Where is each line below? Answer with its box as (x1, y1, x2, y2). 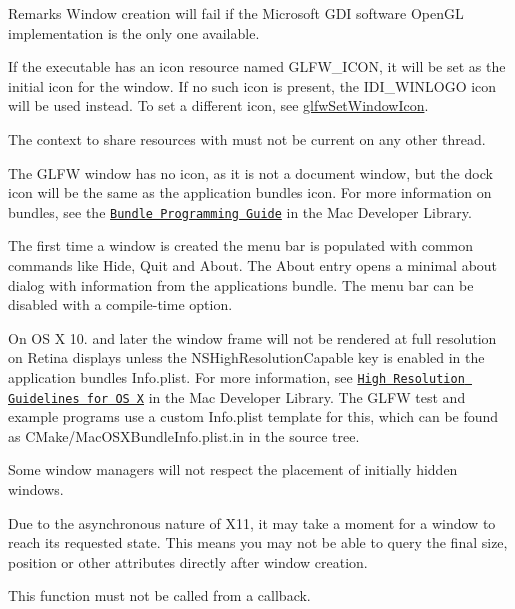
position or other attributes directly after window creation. (8, 551, 368, 572)
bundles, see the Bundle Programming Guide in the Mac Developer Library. (8, 201, 472, 222)
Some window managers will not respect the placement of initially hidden (8, 459, 458, 480)
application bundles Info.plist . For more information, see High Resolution (8, 366, 465, 387)
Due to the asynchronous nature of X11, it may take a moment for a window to (8, 512, 496, 533)
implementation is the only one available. (8, 22, 260, 43)
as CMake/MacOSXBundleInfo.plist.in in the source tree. (8, 425, 360, 446)
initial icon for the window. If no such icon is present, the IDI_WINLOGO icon (8, 75, 497, 96)
